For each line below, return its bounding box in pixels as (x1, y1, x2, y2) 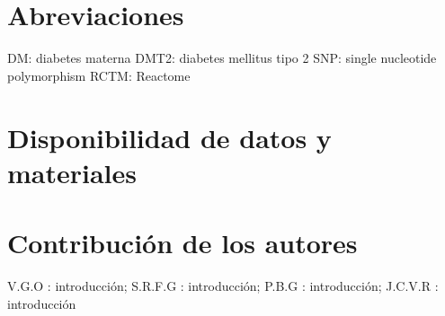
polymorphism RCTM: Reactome (7, 66, 191, 84)
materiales (7, 154, 138, 190)
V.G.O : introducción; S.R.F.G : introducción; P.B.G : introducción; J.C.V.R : (7, 276, 439, 294)
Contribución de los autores (7, 224, 358, 261)
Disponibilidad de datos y (7, 118, 332, 155)
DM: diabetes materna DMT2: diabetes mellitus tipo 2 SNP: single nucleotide (7, 48, 437, 67)
